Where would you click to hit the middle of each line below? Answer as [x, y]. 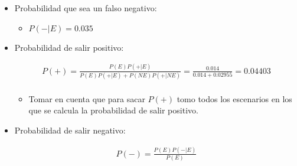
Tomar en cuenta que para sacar [87, 98]
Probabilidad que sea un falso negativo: [86, 8]
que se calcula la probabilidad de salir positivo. [113, 110]
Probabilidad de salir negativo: [70, 130]
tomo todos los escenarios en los [234, 98]
